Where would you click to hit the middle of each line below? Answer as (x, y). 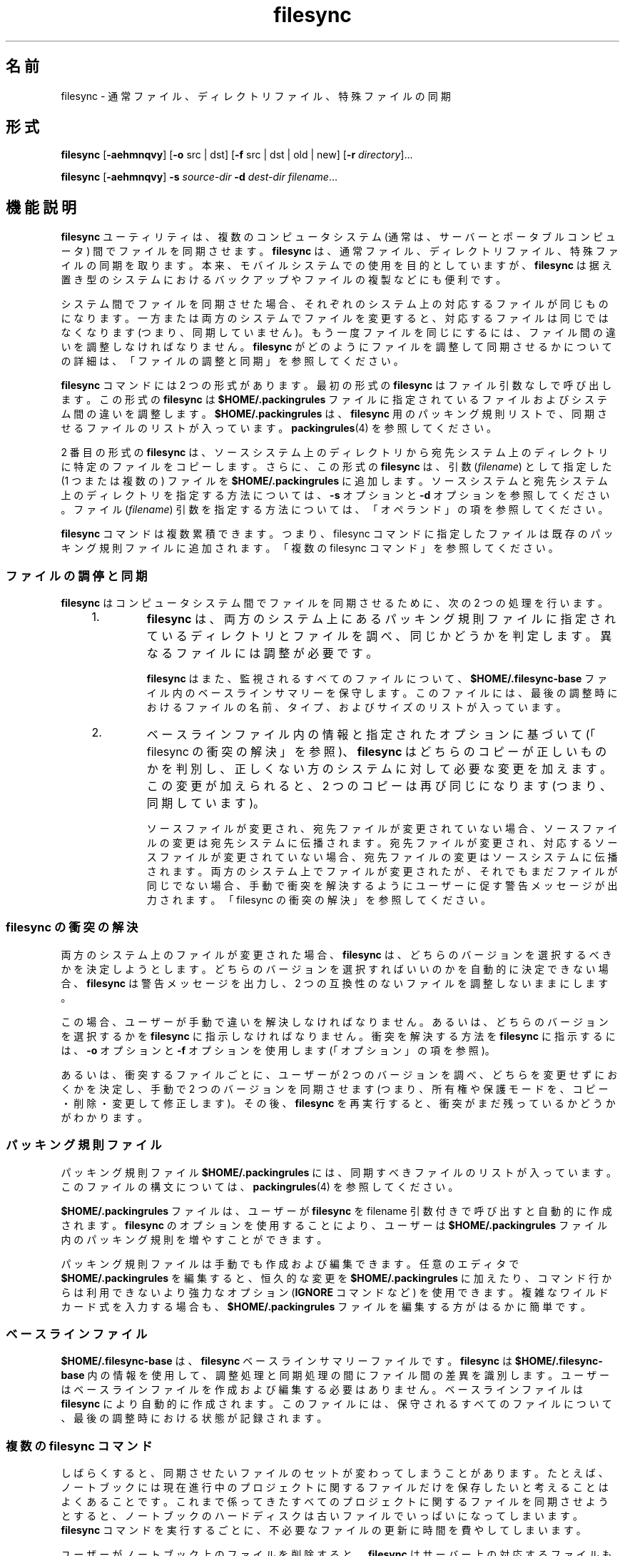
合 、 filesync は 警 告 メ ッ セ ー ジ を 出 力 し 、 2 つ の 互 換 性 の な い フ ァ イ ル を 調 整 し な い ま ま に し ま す (335, 983)
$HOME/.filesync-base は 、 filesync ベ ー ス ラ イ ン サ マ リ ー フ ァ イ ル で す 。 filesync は (286, 1361)
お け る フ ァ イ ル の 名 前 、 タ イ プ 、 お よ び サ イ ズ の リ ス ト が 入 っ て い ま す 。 (356, 707)
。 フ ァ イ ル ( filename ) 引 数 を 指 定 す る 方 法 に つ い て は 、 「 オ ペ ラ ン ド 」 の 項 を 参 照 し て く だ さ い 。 (335, 510)
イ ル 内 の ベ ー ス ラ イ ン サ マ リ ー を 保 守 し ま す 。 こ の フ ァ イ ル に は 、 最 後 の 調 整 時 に (382, 693)
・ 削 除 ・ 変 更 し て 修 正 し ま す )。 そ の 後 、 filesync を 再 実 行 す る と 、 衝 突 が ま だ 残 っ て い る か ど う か (338, 1103)
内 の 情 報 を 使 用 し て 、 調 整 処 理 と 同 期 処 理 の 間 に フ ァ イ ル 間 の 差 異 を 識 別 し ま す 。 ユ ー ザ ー (349, 1375)
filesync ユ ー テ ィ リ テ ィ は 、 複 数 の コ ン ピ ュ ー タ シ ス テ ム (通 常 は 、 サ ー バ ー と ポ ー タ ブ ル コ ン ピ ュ (338, 237)
